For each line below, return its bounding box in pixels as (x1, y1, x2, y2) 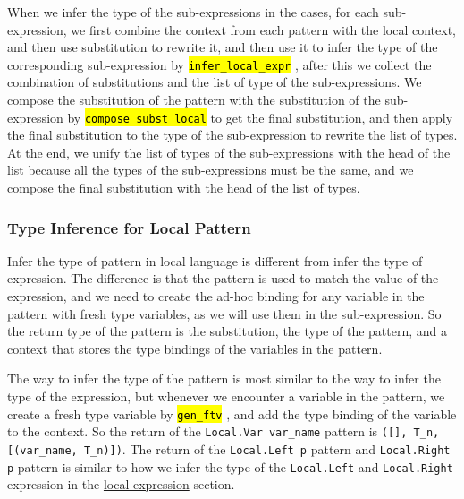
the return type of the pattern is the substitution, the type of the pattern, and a (7, 322, 447, 340)
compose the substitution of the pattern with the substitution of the (7, 90, 381, 109)
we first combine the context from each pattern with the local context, (71, 20, 457, 39)
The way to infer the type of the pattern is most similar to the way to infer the (7, 369, 441, 388)
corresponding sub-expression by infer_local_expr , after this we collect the (7, 55, 432, 73)
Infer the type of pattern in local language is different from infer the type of (7, 251, 423, 270)
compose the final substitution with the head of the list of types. (7, 178, 360, 197)
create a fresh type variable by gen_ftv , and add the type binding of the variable (7, 404, 457, 423)
